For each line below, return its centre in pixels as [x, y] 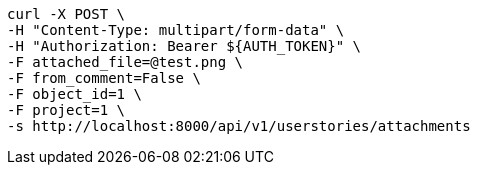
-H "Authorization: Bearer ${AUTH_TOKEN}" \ [184, 46]
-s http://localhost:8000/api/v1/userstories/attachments [239, 126]
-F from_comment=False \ [104, 78]
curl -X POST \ [66, 14]
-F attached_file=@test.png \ [125, 62]
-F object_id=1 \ [74, 94]
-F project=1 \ [66, 110]
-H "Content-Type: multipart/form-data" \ [176, 30]
